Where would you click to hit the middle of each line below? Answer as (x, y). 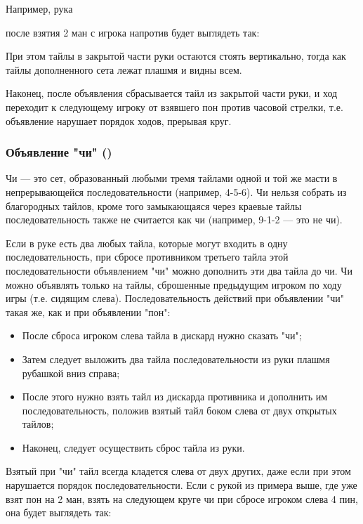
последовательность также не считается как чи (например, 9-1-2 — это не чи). (174, 220)
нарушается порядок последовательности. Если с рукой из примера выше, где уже (181, 485)
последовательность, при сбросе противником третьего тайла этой (147, 257)
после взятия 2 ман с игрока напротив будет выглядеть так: (133, 32)
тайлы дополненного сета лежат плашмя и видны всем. (124, 69)
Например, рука (39, 8)
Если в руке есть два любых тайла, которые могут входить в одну (147, 243)
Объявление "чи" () (59, 152)
